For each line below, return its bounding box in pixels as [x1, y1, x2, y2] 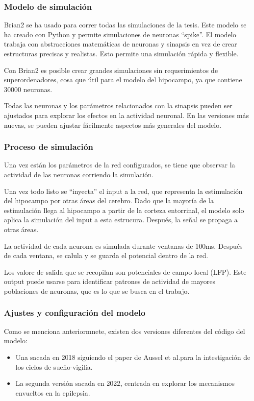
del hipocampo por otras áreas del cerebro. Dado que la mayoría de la [4, 195, 214, 206]
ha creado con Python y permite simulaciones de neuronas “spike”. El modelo [4, 29, 236, 39]
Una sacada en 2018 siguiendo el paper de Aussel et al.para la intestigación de [15, 352, 251, 362]
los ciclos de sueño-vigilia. [15, 361, 93, 372]
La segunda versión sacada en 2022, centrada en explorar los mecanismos [15, 378, 235, 388]
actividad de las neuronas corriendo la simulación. [4, 169, 154, 179]
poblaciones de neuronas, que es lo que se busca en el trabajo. [4, 285, 190, 296]
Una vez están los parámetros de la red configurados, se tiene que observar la [4, 160, 235, 170]
